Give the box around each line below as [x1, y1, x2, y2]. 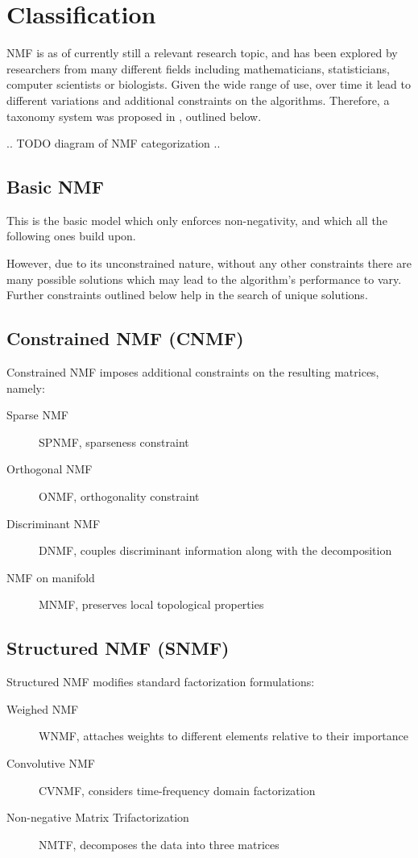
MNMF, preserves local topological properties [39, 596, 264, 613]
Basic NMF [6, 174, 104, 199]
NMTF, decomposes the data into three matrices [39, 835, 279, 852]
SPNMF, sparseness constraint [39, 433, 189, 450]
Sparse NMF [6, 406, 68, 423]
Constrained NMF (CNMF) [6, 326, 244, 351]
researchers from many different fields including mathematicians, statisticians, [6, 60, 390, 77]
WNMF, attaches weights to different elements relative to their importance [39, 727, 409, 744]
